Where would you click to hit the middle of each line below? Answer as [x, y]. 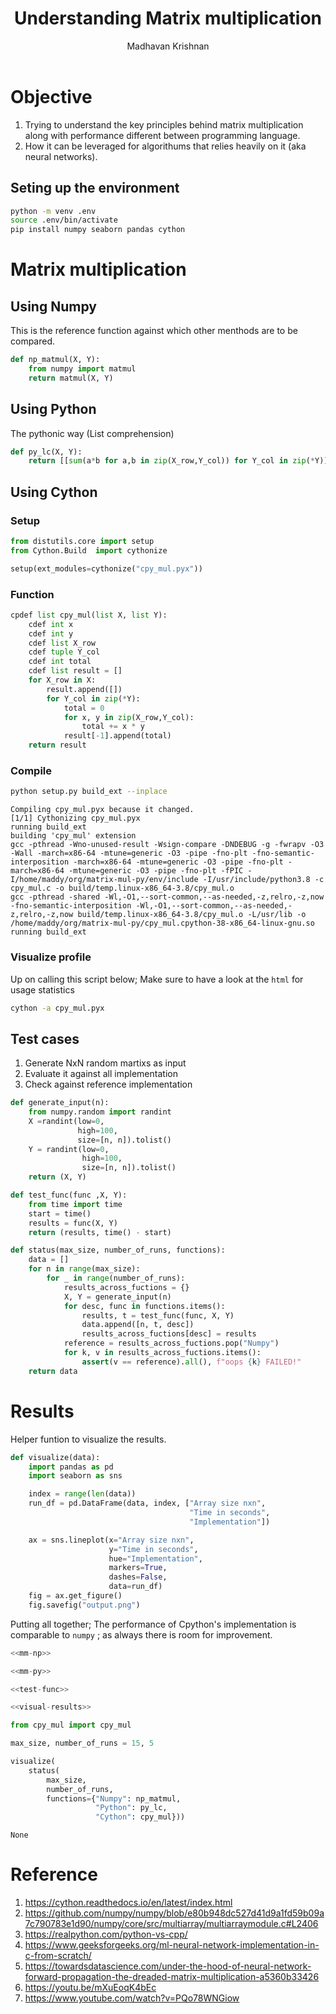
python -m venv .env [53, 211]
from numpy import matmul [82, 369]
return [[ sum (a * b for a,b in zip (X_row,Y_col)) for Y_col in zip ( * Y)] [178, 461]
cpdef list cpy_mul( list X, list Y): [89, 615]
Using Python [53, 409]
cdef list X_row [62, 643]
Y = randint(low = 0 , [69, 1149]
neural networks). [61, 156]
